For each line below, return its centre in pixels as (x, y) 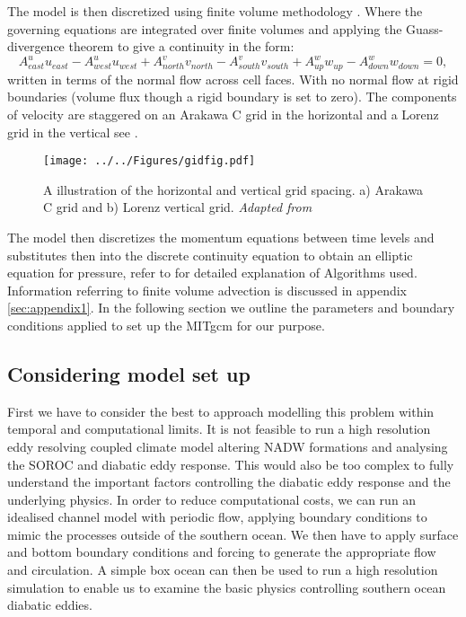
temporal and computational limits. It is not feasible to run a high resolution (219, 429)
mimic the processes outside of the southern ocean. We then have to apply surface (233, 534)
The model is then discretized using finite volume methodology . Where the (215, 11)
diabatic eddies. (50, 605)
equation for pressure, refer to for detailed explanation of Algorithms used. (212, 273)
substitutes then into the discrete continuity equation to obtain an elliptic (210, 255)
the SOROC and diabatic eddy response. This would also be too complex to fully (231, 464)
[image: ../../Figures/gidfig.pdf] (149, 161)
